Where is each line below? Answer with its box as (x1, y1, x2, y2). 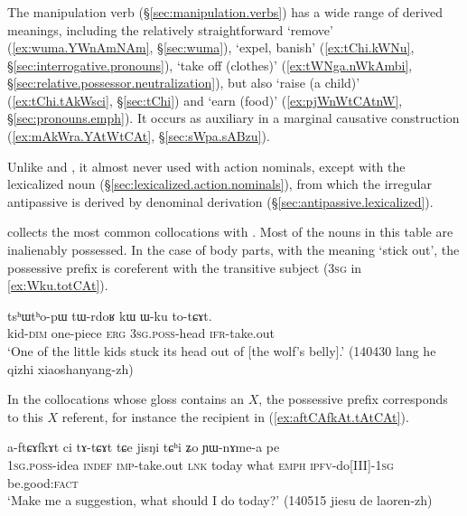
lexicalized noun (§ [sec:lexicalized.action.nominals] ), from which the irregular (7, 174, 432, 193)
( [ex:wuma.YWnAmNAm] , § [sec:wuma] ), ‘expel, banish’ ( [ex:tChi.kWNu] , (7, 38, 415, 57)
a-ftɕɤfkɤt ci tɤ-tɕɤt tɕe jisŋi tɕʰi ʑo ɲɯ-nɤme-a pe (7, 437, 280, 456)
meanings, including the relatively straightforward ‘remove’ (7, 20, 333, 39)
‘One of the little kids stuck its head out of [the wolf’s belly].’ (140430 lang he (7, 342, 436, 361)
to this (7, 407, 43, 426)
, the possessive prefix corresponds (258, 389, 448, 408)
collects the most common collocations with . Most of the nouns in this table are (7, 222, 453, 241)
